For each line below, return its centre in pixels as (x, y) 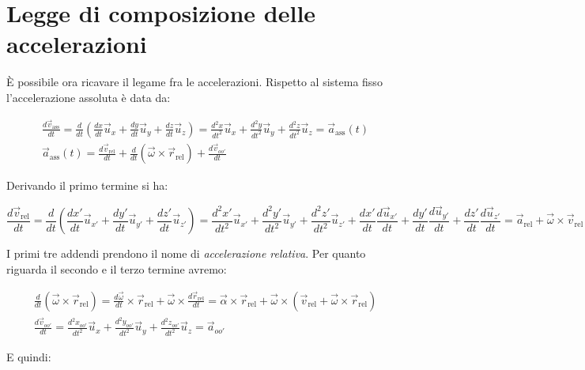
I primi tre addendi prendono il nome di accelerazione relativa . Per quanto (186, 253)
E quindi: (29, 357)
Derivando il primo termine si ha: (87, 185)
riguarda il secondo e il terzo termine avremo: (117, 268)
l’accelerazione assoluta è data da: (89, 97)
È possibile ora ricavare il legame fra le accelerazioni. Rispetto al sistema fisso (194, 82)
